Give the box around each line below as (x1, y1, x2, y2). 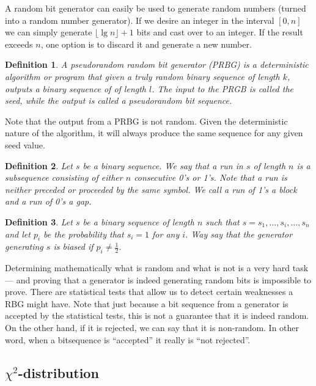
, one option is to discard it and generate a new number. (40, 37, 252, 50)
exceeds (5, 37, 33, 50)
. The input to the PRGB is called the (152, 82, 294, 95)
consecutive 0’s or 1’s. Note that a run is (134, 171, 287, 184)
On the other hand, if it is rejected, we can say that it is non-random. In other (5, 321, 299, 334)
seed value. (5, 138, 45, 151)
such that (205, 215, 240, 228)
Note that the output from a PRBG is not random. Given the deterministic (5, 114, 288, 127)
